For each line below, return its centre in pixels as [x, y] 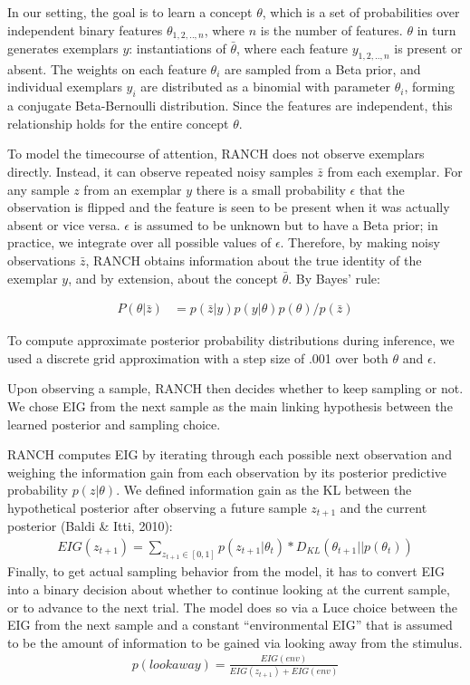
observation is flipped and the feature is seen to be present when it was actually [229, 207]
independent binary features [85, 29]
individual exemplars [65, 87]
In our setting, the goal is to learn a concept [130, 12]
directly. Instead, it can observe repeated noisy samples [160, 172]
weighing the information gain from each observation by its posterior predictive [227, 472]
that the [382, 189]
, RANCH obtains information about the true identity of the [254, 260]
